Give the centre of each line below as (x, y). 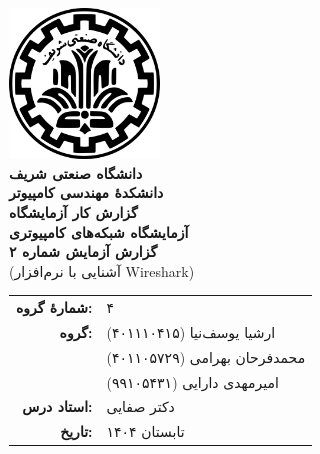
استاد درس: (57, 406)
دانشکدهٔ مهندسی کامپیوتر (86, 192)
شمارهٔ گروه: (54, 307)
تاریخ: (76, 431)
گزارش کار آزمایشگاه (73, 211)
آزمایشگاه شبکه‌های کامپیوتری (99, 231)
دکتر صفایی (140, 406)
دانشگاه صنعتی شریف (76, 172)
